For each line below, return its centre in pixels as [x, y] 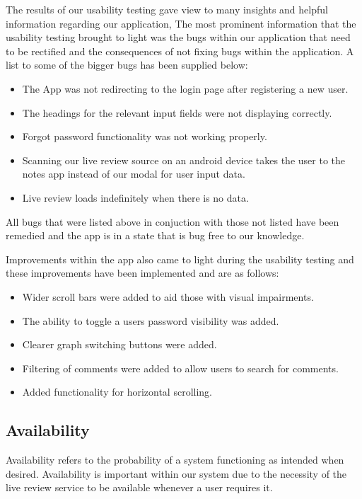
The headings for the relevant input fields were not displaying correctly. [177, 112]
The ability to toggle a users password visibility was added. [151, 320]
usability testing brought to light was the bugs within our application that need [178, 37]
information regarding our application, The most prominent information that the [181, 23]
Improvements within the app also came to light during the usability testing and [180, 259]
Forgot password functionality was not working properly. [145, 136]
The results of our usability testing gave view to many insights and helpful [167, 9]
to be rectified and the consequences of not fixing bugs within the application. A [180, 51]
